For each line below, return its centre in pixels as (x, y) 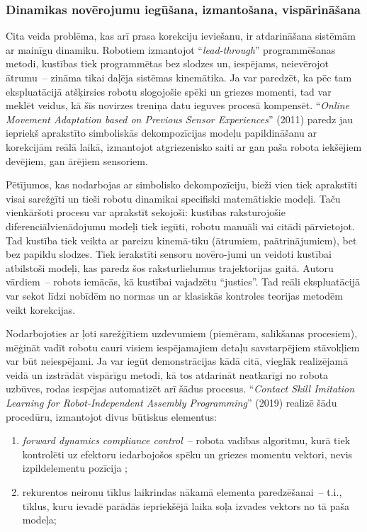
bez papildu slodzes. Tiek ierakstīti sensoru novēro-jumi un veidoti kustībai (169, 254)
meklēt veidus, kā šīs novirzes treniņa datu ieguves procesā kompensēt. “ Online (178, 105)
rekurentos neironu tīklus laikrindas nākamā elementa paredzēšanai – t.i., (182, 492)
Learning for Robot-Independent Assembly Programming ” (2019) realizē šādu (171, 403)
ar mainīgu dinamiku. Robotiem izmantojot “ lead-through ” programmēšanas (171, 49)
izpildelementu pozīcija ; (75, 468)
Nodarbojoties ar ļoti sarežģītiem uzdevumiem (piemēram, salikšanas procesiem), (182, 333)
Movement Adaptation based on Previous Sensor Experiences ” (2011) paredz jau (180, 119)
